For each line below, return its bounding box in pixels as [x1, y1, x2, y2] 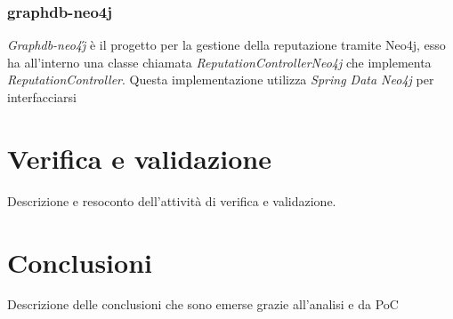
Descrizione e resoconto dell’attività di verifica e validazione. [7, 191, 336, 210]
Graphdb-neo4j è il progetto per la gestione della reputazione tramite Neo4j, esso [7, 36, 446, 54]
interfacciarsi [7, 88, 77, 106]
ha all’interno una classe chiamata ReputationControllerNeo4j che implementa [7, 52, 432, 71]
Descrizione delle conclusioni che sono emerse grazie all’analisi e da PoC [7, 295, 399, 314]
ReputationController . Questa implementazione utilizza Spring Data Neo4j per [7, 70, 434, 89]
